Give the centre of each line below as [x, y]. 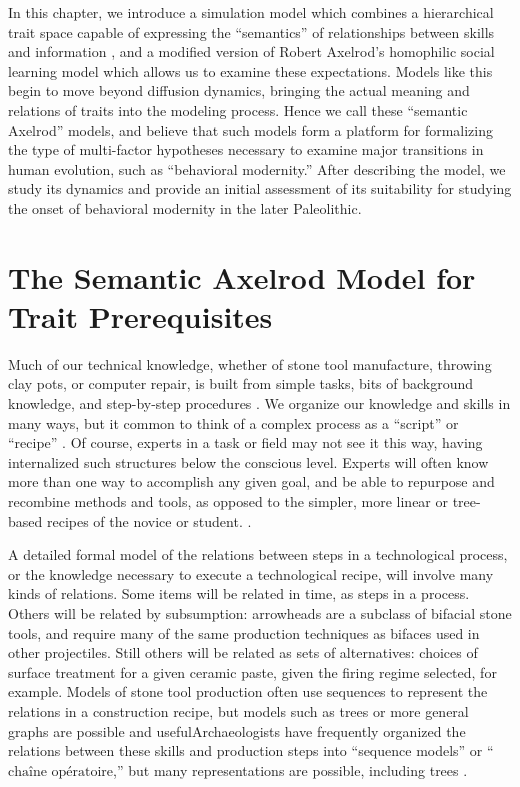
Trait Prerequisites [140, 315]
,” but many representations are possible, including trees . [290, 769]
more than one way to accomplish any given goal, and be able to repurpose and [251, 481]
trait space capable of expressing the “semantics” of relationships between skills [251, 31]
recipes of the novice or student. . [149, 520]
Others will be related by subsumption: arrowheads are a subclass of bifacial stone [260, 612]
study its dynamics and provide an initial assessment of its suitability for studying [260, 188]
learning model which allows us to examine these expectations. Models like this [250, 70]
